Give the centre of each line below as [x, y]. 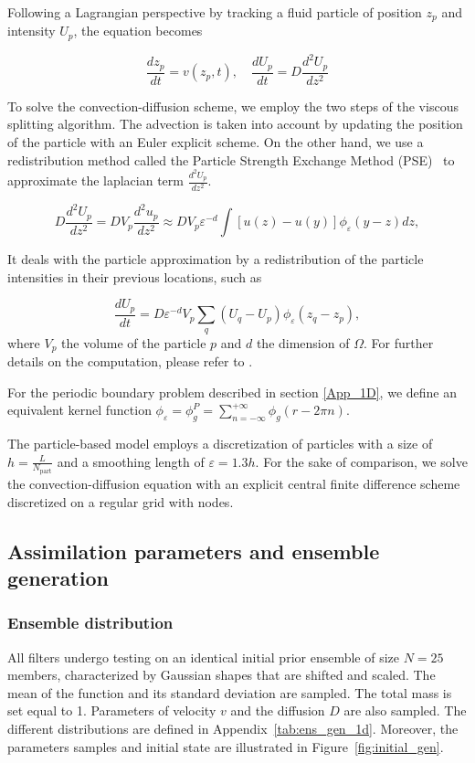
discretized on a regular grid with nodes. [121, 501]
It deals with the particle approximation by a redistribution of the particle [216, 259]
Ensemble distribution [90, 623]
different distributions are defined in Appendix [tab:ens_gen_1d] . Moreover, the [233, 728]
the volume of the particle [134, 342]
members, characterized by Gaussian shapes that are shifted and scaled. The [222, 675]
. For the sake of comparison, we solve [361, 461]
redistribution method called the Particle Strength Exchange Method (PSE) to [231, 159]
